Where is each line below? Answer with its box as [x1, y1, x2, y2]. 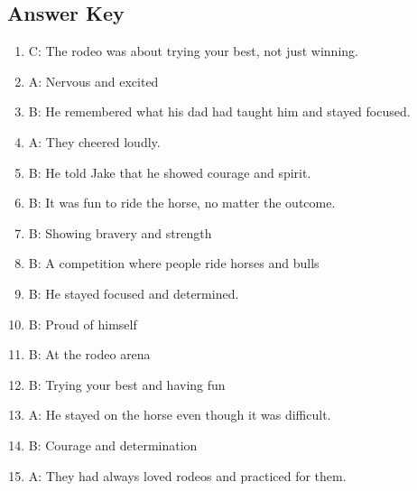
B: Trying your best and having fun [28, 375, 226, 394]
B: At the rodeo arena [28, 345, 151, 364]
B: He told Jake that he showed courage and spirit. [28, 162, 311, 181]
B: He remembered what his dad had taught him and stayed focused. [28, 102, 411, 121]
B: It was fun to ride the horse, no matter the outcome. [28, 193, 336, 212]
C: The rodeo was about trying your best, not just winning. [28, 42, 358, 60]
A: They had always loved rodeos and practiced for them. [28, 466, 347, 485]
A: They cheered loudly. [28, 132, 161, 151]
